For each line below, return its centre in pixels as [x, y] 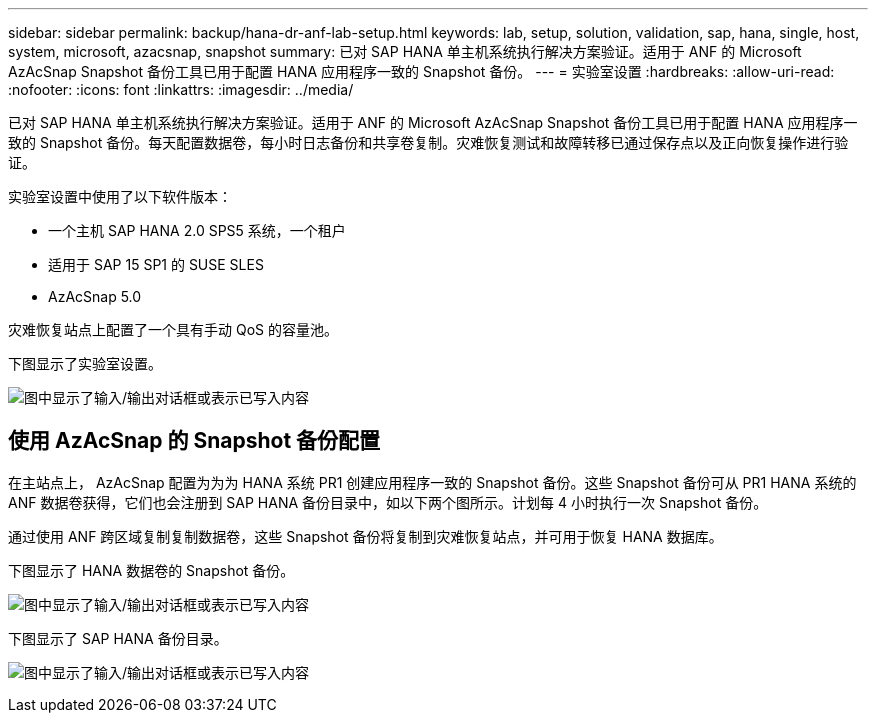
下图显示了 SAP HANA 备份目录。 [118, 638]
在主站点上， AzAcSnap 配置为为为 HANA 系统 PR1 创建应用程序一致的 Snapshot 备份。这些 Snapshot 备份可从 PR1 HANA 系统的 [432, 482]
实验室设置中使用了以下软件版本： [120, 196]
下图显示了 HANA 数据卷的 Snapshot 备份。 [151, 570]
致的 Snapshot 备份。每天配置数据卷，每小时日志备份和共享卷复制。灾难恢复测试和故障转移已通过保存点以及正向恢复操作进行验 [428, 142]
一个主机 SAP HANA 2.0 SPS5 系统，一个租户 [197, 230]
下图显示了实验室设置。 [85, 363]
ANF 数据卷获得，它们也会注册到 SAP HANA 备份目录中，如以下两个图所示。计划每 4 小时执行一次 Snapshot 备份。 [388, 502]
